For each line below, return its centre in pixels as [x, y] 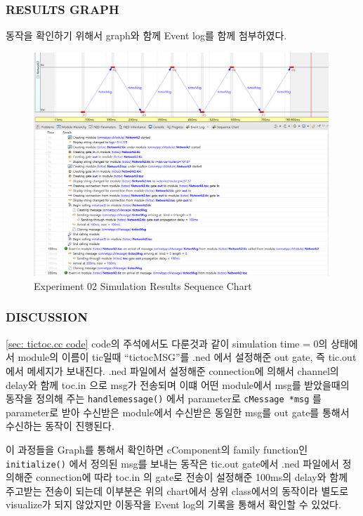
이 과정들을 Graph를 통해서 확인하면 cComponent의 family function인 [157, 449]
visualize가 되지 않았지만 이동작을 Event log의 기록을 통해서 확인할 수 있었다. [173, 504]
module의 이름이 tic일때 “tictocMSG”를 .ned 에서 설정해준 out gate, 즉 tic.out [187, 357]
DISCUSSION [47, 317]
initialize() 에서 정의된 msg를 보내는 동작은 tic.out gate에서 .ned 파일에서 [172, 463]
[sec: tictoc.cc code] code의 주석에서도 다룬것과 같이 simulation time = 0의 [167, 343]
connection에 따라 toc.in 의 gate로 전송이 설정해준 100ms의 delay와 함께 [192, 477]
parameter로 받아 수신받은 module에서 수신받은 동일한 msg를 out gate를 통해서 [178, 412]
